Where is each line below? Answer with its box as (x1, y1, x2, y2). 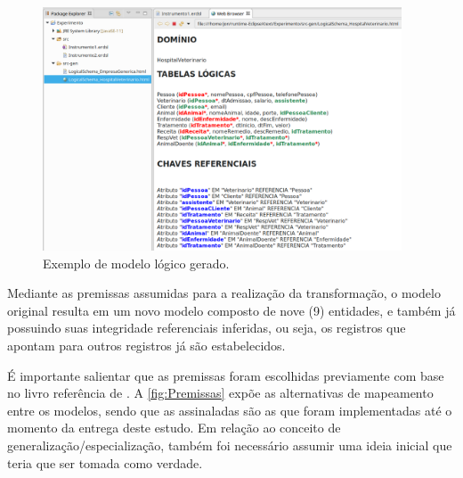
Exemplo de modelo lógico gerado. (43, 253, 230, 272)
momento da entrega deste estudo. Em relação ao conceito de (7, 418, 341, 437)
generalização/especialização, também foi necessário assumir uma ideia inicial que (7, 435, 452, 454)
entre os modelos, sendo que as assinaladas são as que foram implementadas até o (7, 400, 452, 419)
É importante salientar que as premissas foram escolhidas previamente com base (7, 366, 444, 384)
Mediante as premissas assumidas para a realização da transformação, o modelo (7, 284, 441, 302)
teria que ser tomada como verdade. (7, 453, 203, 472)
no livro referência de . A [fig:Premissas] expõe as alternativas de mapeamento (7, 383, 434, 402)
